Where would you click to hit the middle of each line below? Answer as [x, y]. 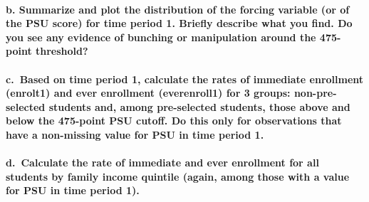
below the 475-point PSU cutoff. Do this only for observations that [174, 121]
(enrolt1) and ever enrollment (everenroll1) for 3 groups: [148, 93]
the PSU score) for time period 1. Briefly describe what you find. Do [179, 23]
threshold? [62, 51]
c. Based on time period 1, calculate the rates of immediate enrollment [185, 79]
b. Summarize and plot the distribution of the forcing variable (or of [178, 9]
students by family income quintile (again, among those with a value [178, 176]
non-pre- [315, 93]
